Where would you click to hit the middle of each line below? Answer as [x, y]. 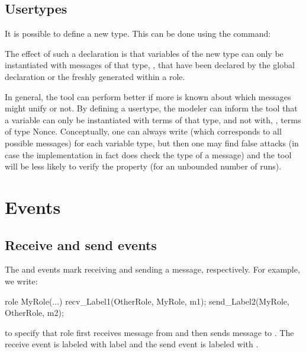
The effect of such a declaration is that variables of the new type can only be [144, 53]
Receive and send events [81, 244]
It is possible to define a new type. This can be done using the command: [138, 33]
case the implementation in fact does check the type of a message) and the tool [148, 154]
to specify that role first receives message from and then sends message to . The [149, 332]
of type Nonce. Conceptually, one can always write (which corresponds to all [143, 131]
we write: [21, 281]
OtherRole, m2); [34, 313]
